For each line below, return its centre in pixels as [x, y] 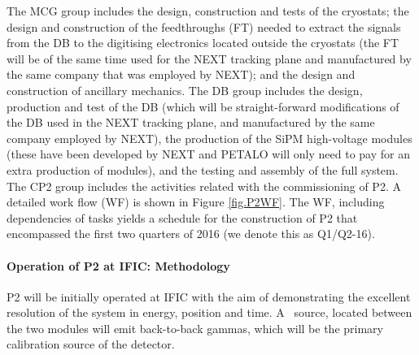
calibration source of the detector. [91, 344]
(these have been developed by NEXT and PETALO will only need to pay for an [208, 154]
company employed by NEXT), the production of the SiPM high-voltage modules [209, 138]
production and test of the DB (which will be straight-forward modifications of [203, 106]
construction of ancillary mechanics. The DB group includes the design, [185, 90]
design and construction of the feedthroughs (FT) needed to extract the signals [204, 26]
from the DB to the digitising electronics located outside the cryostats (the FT [203, 43]
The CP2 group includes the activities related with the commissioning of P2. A [204, 186]
